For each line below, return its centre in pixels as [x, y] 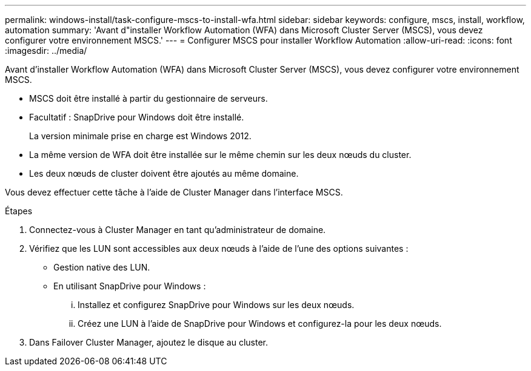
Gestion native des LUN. [102, 267]
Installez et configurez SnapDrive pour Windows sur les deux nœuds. [216, 305]
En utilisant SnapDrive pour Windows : [130, 286]
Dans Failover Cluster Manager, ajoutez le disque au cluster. [149, 342]
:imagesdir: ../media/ [46, 51]
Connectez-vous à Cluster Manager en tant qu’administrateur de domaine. [178, 230]
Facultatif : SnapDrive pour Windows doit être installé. [137, 117]
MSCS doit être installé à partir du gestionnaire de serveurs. [149, 98]
